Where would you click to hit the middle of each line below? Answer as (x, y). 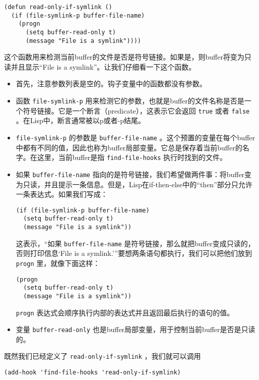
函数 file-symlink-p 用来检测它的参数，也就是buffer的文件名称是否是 (130, 101)
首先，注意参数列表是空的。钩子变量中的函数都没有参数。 (111, 84)
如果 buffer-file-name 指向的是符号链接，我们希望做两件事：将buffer (130, 174)
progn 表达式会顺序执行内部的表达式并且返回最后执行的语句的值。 (125, 312)
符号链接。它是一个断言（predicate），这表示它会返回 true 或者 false (136, 110)
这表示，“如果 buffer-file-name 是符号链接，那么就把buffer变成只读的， (135, 243)
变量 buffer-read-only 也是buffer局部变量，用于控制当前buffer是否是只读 (136, 329)
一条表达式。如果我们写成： (62, 194)
